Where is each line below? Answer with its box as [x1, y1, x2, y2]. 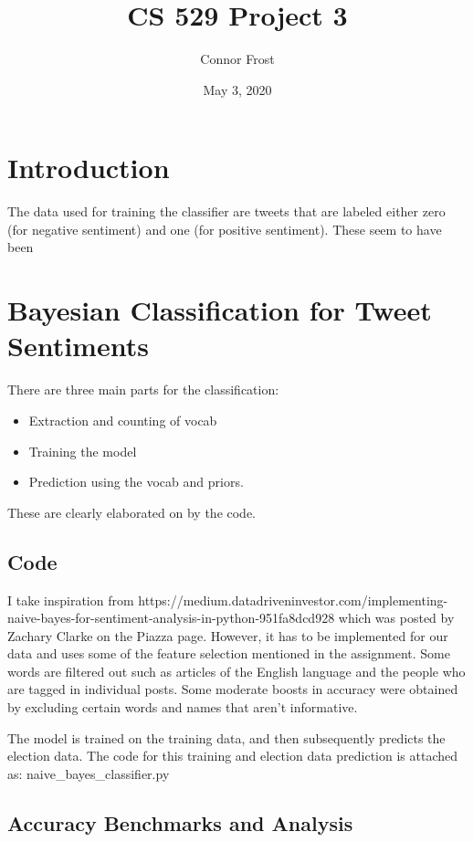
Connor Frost [200, 49, 275, 68]
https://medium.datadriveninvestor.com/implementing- [138, 590, 448, 609]
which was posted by [338, 608, 455, 627]
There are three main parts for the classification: [7, 380, 279, 399]
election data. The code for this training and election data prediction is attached [7, 746, 458, 765]
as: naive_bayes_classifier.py [7, 763, 170, 783]
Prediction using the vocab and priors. [28, 472, 244, 491]
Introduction [7, 149, 170, 186]
